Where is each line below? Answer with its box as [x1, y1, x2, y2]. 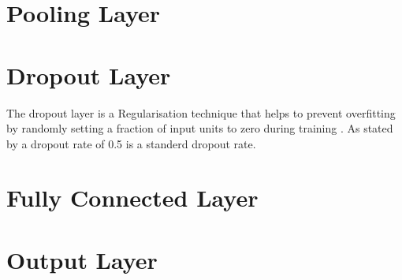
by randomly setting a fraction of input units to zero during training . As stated [6, 120, 393, 136]
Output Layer [6, 243, 158, 275]
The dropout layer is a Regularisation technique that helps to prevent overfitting [6, 104, 396, 121]
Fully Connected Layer [6, 181, 259, 214]
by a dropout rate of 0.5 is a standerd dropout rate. [6, 135, 256, 151]
